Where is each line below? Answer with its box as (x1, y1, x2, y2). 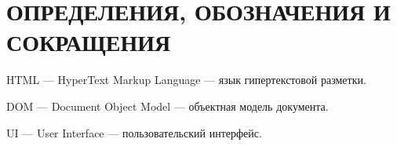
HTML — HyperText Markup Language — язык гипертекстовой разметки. (6, 71, 366, 88)
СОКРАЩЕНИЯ (6, 26, 171, 58)
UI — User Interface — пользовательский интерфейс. (6, 124, 262, 141)
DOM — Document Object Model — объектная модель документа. (6, 97, 329, 114)
